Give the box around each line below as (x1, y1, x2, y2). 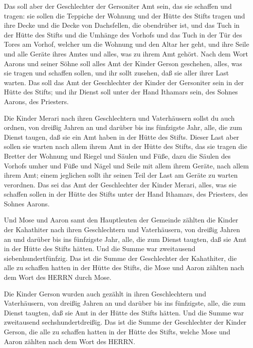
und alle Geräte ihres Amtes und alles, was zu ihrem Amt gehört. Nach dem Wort (4, 48, 248, 58)
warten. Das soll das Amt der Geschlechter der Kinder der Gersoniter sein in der (4, 77, 244, 87)
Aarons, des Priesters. (4, 96, 69, 106)
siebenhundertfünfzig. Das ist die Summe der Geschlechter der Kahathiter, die (4, 253, 237, 263)
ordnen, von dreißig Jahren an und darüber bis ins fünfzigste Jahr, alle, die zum (4, 122, 242, 132)
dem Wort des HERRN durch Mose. (4, 272, 111, 282)
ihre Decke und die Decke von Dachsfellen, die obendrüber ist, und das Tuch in (4, 20, 240, 30)
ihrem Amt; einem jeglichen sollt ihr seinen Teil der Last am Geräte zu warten (4, 170, 238, 180)
